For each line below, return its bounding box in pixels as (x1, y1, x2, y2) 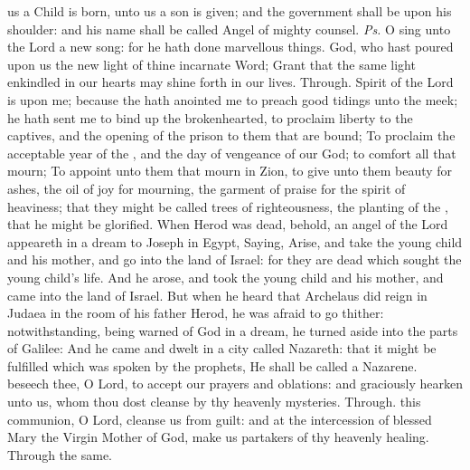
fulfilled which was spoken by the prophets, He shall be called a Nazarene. (7, 356, 418, 375)
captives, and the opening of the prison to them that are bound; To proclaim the (7, 126, 456, 145)
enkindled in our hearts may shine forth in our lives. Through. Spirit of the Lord (7, 72, 454, 91)
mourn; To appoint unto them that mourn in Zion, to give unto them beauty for (7, 161, 453, 180)
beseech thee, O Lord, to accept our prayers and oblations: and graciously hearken (7, 374, 463, 393)
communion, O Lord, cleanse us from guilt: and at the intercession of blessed (7, 409, 432, 428)
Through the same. (7, 445, 113, 464)
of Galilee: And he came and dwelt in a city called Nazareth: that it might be (7, 339, 437, 358)
